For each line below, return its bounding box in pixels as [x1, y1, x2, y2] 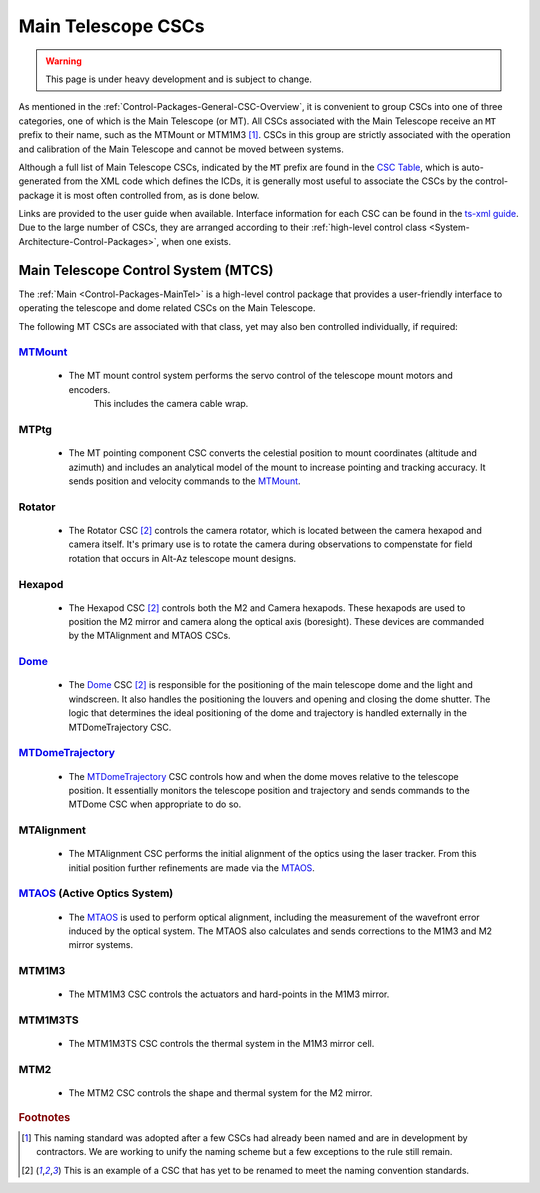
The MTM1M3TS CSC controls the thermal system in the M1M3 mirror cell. [68, 1038, 375, 1050]
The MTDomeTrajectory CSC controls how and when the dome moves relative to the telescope [68, 770, 459, 782]
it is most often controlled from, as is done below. [56, 189, 260, 201]
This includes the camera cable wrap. [93, 398, 249, 410]
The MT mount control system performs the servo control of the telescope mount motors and [68, 370, 454, 382]
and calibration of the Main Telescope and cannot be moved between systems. [18, 143, 345, 155]
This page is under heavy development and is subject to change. [45, 73, 312, 85]
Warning [45, 55, 82, 67]
